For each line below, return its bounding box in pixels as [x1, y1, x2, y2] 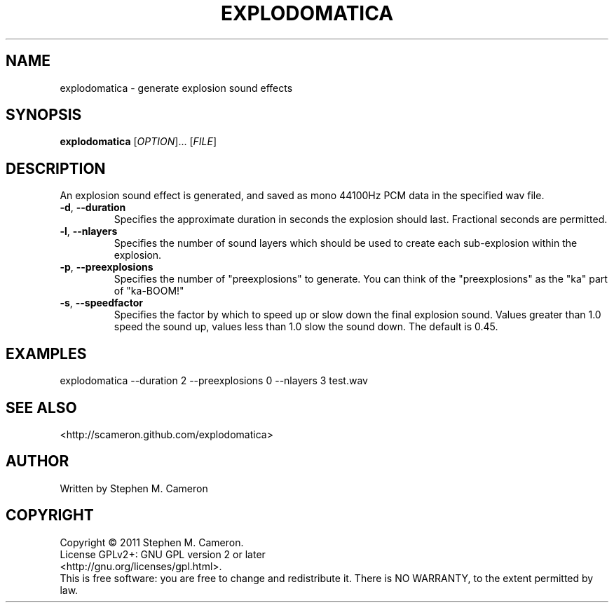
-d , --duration [60, 201, 126, 214]
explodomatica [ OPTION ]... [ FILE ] [60, 135, 217, 148]
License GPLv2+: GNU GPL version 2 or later [60, 548, 266, 560]
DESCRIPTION [6, 159, 106, 177]
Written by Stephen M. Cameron [60, 482, 208, 494]
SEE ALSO [6, 398, 77, 417]
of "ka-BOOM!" [114, 285, 184, 297]
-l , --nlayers [60, 225, 118, 238]
